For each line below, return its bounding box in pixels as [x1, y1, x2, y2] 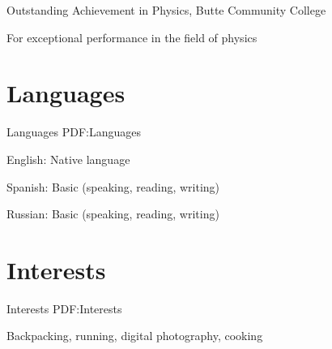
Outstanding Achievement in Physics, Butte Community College [6, 2, 326, 18]
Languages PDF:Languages [6, 123, 142, 140]
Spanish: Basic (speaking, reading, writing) [6, 178, 220, 195]
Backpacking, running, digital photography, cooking [6, 327, 263, 344]
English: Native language [6, 150, 130, 167]
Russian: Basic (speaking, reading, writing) [6, 205, 219, 222]
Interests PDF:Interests [6, 299, 122, 317]
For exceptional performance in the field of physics [6, 28, 258, 45]
